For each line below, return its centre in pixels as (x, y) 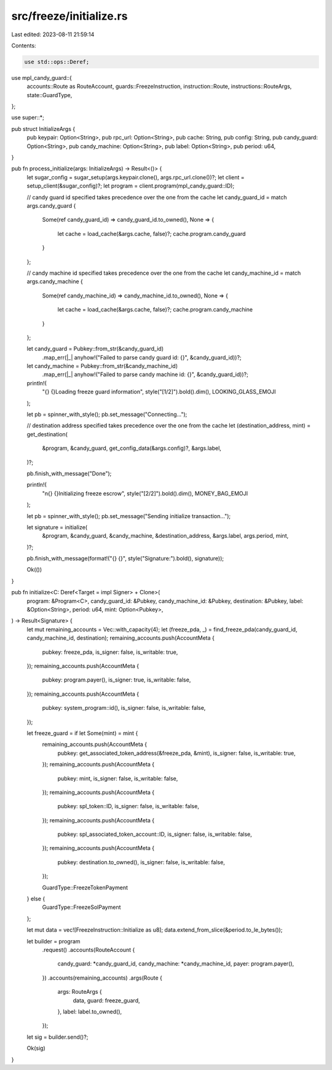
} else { (36, 899)
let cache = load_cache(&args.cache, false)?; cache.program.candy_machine (155, 310)
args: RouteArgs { (80, 992)
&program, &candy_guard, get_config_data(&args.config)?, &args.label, (132, 448)
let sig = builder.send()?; (57, 1037)
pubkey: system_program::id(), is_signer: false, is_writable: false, (124, 708)
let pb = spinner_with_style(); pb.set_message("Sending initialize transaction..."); (129, 516)
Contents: (24, 45)
